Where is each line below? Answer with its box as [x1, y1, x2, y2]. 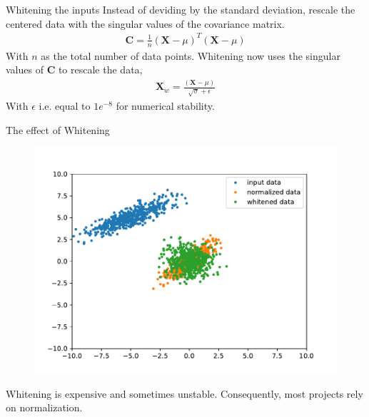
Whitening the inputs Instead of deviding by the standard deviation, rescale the [6, 2, 355, 16]
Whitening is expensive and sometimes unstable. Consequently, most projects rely [6, 386, 363, 401]
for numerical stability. [116, 98, 215, 113]
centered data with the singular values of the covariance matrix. [6, 16, 285, 31]
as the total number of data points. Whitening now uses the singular [41, 48, 340, 63]
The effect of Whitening [6, 122, 110, 137]
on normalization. [6, 400, 83, 415]
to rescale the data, [58, 62, 143, 77]
